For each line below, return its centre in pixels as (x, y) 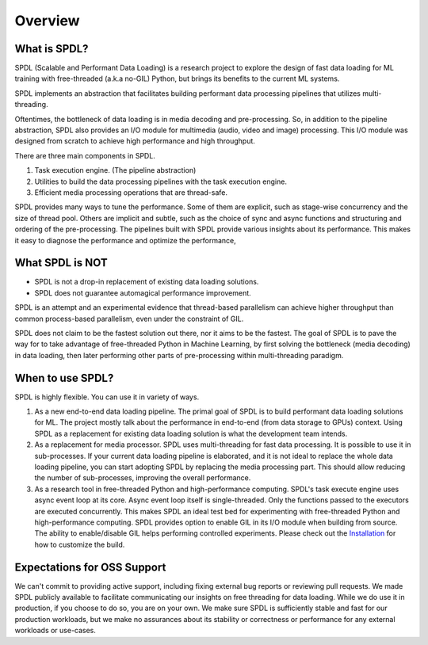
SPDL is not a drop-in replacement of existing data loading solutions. (147, 282)
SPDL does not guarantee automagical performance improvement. (143, 292)
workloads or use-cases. (55, 631)
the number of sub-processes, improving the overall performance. (143, 478)
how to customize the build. (80, 544)
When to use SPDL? (64, 378)
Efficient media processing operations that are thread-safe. (131, 192)
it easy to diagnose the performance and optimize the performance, (126, 240)
